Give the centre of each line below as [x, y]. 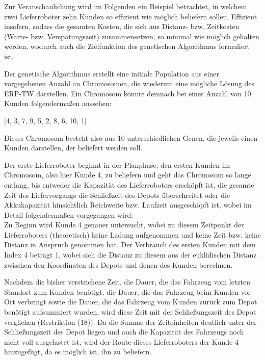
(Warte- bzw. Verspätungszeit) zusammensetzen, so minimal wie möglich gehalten [132, 36]
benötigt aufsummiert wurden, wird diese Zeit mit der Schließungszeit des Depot [130, 312]
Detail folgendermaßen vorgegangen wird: [69, 214]
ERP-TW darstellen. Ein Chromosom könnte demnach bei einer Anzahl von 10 [128, 93]
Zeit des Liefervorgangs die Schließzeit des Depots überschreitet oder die [117, 195]
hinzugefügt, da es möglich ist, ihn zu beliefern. [78, 352]
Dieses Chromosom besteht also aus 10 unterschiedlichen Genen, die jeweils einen [131, 137]
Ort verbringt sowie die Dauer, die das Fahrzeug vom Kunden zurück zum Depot [131, 302]
